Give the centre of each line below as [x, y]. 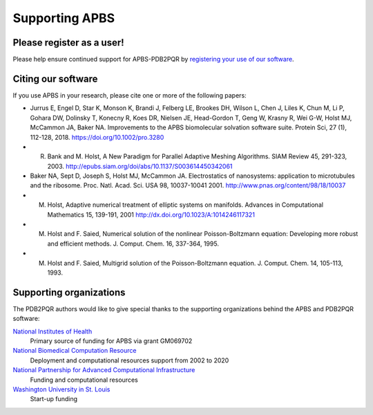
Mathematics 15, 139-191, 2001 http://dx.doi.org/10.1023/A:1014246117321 [151, 214]
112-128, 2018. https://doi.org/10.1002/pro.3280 [97, 137]
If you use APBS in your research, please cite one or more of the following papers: [130, 95]
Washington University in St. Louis [61, 389]
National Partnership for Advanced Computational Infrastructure [104, 370]
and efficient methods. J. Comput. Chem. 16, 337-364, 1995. [133, 243]
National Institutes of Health [52, 331]
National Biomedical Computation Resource [75, 351]
